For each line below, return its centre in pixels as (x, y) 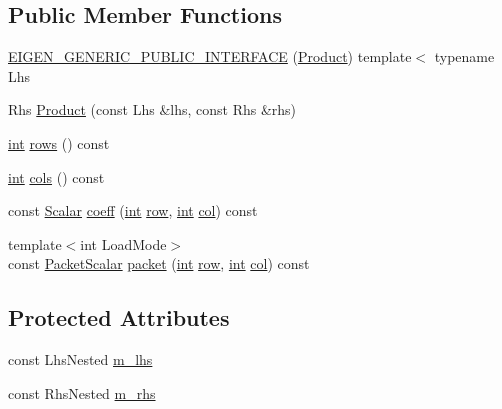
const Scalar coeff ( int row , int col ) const (133, 210)
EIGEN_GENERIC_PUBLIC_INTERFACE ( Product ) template (210, 56)
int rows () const (59, 142)
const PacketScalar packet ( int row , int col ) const (159, 263)
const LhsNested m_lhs (80, 359)
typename (464, 56)
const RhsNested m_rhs (82, 392)
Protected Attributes (119, 317)
